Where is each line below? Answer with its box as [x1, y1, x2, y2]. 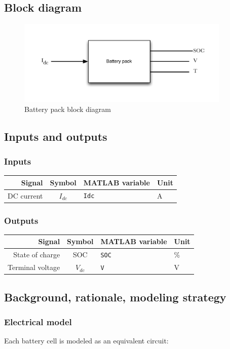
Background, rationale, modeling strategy [4, 289, 226, 304]
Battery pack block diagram [24, 103, 111, 114]
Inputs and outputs [4, 128, 107, 144]
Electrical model [4, 315, 72, 328]
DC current [8, 190, 43, 201]
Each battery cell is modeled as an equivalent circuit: [4, 335, 169, 346]
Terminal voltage [8, 262, 60, 273]
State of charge [13, 249, 60, 260]
